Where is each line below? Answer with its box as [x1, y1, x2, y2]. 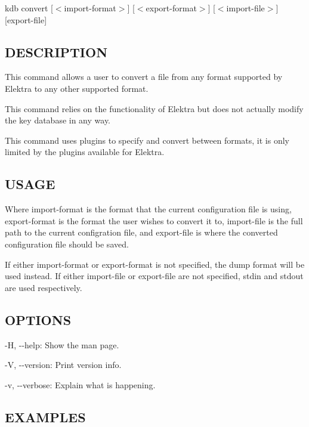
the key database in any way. [5, 114, 111, 126]
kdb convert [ [5, 2, 53, 14]
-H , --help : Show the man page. [5, 338, 119, 351]
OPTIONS [5, 310, 72, 329]
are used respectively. [5, 281, 82, 293]
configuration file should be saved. [5, 237, 129, 250]
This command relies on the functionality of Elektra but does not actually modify [5, 102, 304, 115]
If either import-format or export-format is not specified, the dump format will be [5, 258, 305, 270]
